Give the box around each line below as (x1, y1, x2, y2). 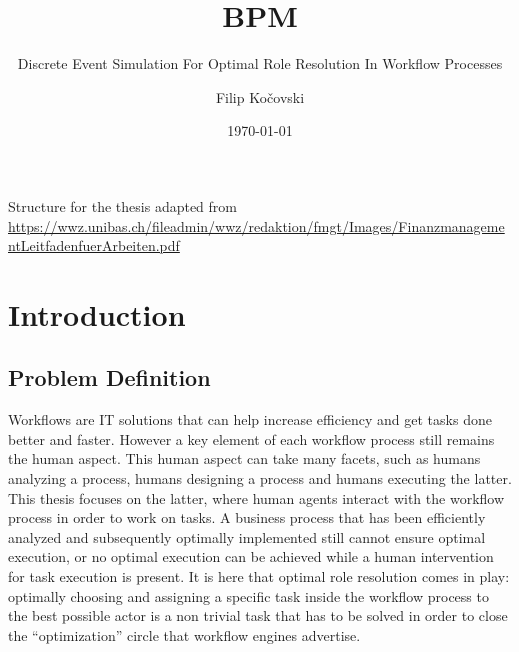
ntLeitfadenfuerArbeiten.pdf (8, 235, 180, 256)
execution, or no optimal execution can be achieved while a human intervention (8, 546, 494, 567)
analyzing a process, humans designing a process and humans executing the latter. (8, 468, 512, 489)
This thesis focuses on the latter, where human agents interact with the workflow (8, 487, 505, 508)
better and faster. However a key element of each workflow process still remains (8, 428, 495, 449)
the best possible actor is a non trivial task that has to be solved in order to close (8, 605, 508, 626)
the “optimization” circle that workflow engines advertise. (8, 624, 361, 645)
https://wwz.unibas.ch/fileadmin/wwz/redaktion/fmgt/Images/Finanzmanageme (8, 215, 505, 236)
